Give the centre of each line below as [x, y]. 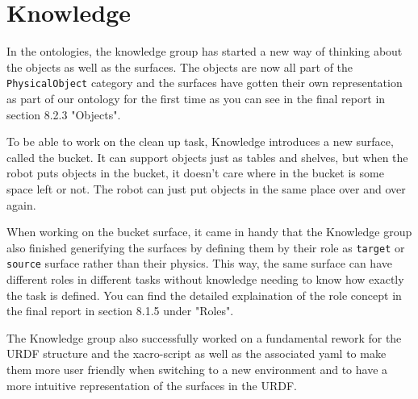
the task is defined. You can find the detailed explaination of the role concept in [204, 295]
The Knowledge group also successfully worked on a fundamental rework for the [204, 337]
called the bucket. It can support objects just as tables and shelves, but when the [207, 157]
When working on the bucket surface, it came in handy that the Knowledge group [209, 232]
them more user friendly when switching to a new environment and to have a [197, 369]
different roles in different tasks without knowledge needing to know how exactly [205, 279]
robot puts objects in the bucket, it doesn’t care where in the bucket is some [195, 173]
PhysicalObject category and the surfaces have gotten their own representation [205, 83]
